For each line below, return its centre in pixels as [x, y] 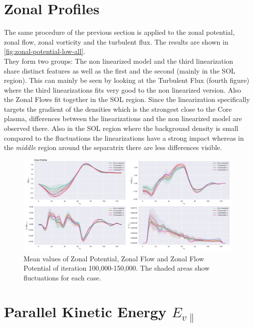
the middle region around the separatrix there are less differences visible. [113, 147]
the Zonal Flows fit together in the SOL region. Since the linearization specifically [127, 99]
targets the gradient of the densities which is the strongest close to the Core [118, 109]
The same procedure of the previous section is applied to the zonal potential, [119, 32]
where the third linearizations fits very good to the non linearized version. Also [123, 89]
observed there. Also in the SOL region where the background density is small [121, 128]
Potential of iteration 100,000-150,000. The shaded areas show [117, 268]
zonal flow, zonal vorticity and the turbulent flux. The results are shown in [116, 41]
